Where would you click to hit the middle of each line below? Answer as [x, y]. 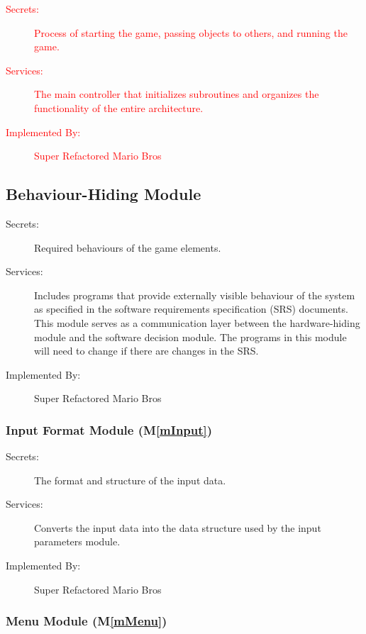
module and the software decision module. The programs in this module [190, 337]
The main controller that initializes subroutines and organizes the [177, 94]
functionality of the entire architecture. [119, 107]
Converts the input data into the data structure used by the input [178, 527]
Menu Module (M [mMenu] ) [87, 621]
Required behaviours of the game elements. [128, 247]
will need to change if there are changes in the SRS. [146, 351]
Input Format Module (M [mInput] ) [109, 429]
